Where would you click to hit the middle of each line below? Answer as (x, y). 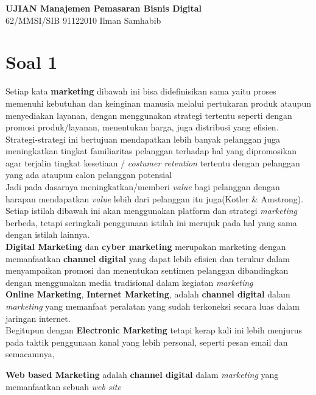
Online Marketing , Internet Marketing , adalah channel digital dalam (148, 294)
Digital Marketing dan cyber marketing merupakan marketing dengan (146, 247)
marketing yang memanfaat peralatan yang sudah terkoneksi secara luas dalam (153, 306)
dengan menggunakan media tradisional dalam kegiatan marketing (129, 282)
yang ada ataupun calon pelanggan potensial (89, 175)
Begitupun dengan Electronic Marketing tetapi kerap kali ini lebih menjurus (154, 330)
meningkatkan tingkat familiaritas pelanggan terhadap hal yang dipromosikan (151, 151)
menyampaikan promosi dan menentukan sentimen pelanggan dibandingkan (147, 270)
